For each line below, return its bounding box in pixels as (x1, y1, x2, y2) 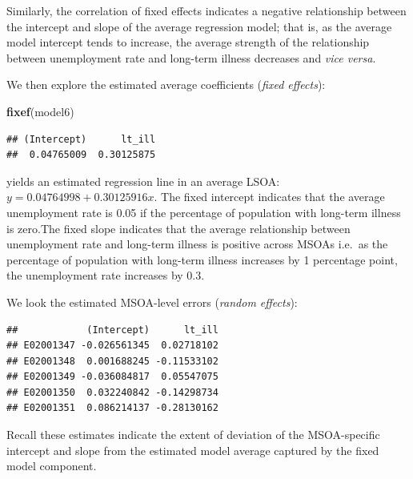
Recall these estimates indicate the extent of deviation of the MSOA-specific (6, 426, 380, 443)
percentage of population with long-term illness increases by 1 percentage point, (6, 251, 398, 268)
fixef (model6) (6, 103, 74, 119)
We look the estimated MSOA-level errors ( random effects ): (6, 293, 298, 310)
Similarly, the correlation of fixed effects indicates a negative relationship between (6, 2, 407, 18)
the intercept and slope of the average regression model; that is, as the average (6, 18, 392, 34)
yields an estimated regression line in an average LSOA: (6, 172, 280, 189)
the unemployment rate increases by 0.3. (6, 267, 205, 284)
